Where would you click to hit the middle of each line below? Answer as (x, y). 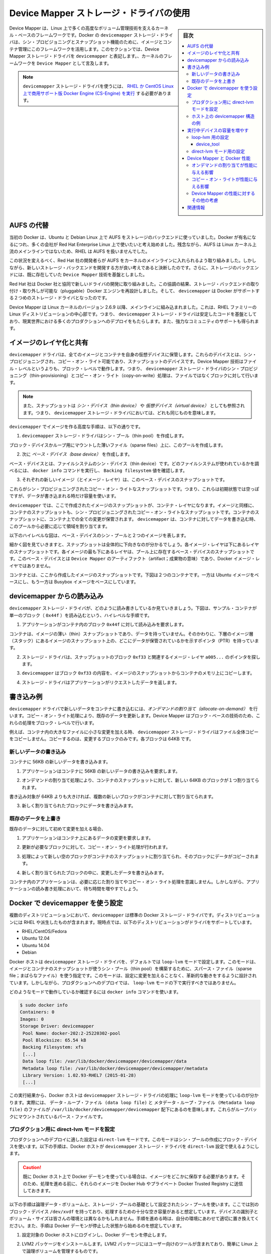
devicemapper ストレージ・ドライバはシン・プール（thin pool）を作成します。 (104, 436)
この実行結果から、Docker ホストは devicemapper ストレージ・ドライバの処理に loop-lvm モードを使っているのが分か (134, 1095)
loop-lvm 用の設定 (210, 137)
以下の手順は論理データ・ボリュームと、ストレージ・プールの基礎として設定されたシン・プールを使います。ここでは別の (134, 1204)
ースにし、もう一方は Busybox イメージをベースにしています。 (74, 582)
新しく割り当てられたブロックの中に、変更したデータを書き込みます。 (94, 872)
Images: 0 (32, 1019)
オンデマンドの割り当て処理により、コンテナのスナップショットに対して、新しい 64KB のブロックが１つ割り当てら (141, 780)
